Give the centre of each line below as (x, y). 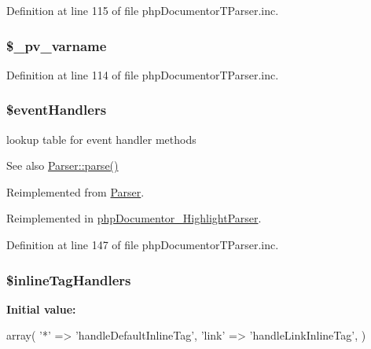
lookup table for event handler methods (101, 139)
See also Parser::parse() (62, 165)
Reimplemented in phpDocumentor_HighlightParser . (134, 218)
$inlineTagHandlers (69, 279)
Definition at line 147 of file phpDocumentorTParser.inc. (143, 244)
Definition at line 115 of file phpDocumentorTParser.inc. (143, 10)
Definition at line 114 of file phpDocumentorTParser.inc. (143, 74)
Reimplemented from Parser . (75, 191)
